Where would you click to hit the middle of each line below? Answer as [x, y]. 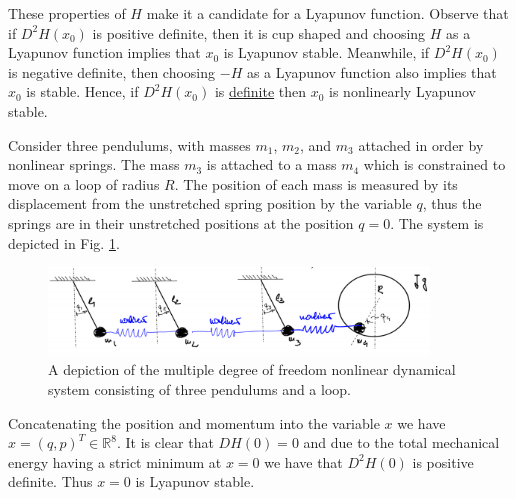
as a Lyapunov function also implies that [371, 71]
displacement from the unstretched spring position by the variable [210, 203]
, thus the [452, 203]
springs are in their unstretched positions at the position [181, 222]
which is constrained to [434, 164]
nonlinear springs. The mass [94, 164]
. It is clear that [165, 442]
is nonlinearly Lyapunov [403, 91]
